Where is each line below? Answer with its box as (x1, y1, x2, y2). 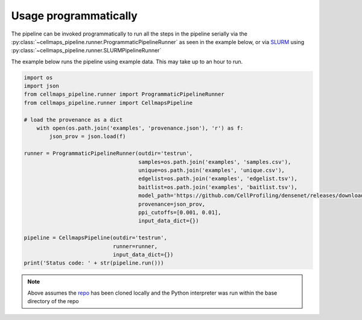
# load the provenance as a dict (24, 116, 123, 123)
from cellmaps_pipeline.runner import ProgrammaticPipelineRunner (24, 91, 224, 98)
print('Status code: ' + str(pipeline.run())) (24, 260, 164, 266)
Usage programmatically (11, 9, 138, 22)
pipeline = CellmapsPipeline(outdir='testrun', (24, 234, 167, 241)
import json (24, 83, 60, 90)
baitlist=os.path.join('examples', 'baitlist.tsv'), (138, 184, 298, 190)
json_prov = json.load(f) (49, 133, 126, 140)
